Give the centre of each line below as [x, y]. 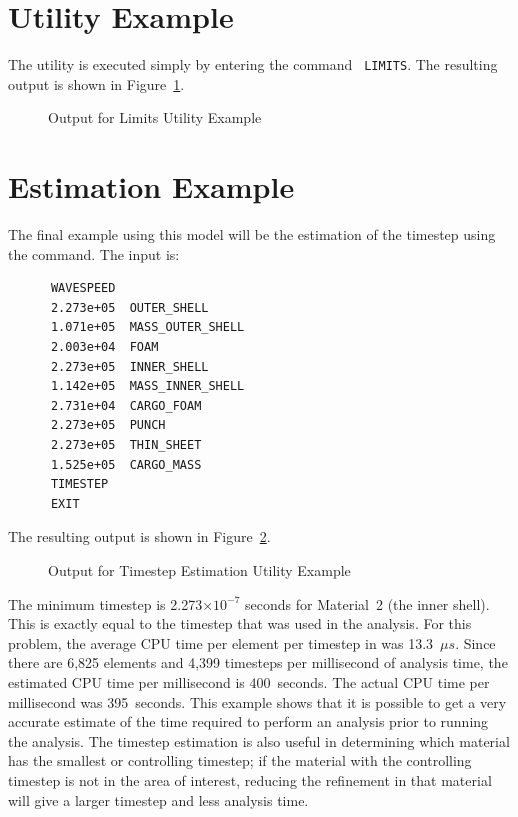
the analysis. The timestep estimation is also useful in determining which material [259, 740]
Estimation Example [151, 186]
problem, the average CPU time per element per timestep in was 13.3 [221, 642]
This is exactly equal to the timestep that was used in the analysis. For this [240, 623]
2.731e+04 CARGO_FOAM [126, 405]
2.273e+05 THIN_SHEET [126, 445]
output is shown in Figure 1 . [96, 83]
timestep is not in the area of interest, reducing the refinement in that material [250, 779]
